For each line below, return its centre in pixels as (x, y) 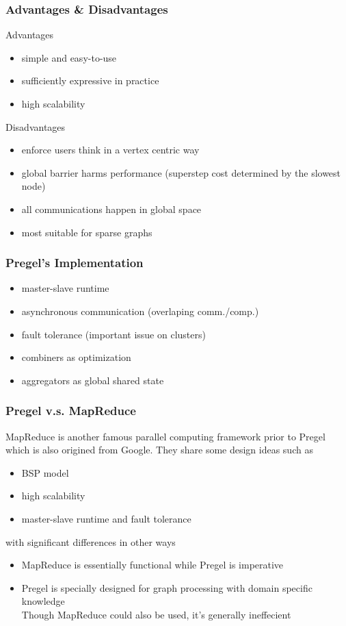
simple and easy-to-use (69, 57)
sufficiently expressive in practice (90, 80)
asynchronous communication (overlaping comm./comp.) (140, 311)
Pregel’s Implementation (75, 263)
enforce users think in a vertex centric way (110, 150)
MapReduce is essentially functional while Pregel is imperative (152, 565)
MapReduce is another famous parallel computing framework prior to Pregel (165, 436)
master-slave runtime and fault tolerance (106, 518)
